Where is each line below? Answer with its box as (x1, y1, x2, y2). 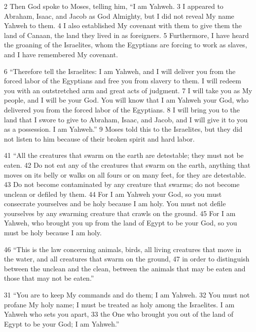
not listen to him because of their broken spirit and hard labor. (4, 133, 195, 144)
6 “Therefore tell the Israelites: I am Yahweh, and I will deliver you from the (4, 66, 236, 76)
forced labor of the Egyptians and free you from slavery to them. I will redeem (4, 75, 241, 86)
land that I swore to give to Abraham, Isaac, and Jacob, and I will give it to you (4, 114, 248, 124)
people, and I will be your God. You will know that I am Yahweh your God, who (4, 95, 249, 105)
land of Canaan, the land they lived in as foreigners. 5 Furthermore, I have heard (4, 30, 249, 40)
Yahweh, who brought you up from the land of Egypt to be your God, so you (4, 218, 237, 228)
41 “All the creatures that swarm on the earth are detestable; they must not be (4, 150, 244, 160)
